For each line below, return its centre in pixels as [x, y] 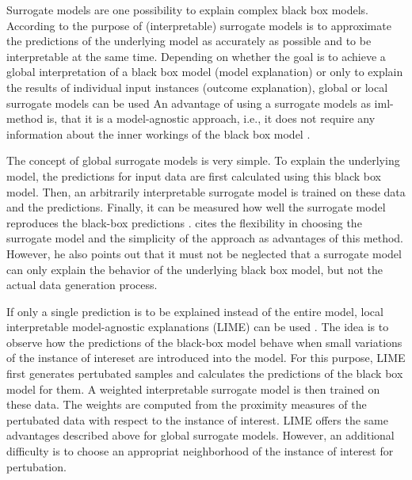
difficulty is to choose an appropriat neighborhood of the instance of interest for [200, 451]
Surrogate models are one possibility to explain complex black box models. [187, 10]
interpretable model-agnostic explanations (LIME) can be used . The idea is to [198, 327]
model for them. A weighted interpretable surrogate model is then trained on [193, 389]
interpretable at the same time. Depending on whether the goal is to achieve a [196, 56]
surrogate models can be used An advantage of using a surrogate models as [189, 103]
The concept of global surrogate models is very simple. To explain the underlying [203, 160]
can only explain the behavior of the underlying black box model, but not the [195, 269]
